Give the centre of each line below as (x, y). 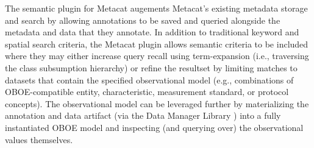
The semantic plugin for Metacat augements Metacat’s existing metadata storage (156, 8)
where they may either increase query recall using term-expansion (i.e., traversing (157, 56)
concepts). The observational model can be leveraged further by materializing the (157, 103)
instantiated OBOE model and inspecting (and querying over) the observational (154, 127)
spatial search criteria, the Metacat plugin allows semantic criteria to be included (157, 44)
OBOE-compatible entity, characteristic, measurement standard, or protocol (147, 92)
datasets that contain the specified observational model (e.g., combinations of (149, 79)
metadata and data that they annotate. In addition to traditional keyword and (152, 32)
